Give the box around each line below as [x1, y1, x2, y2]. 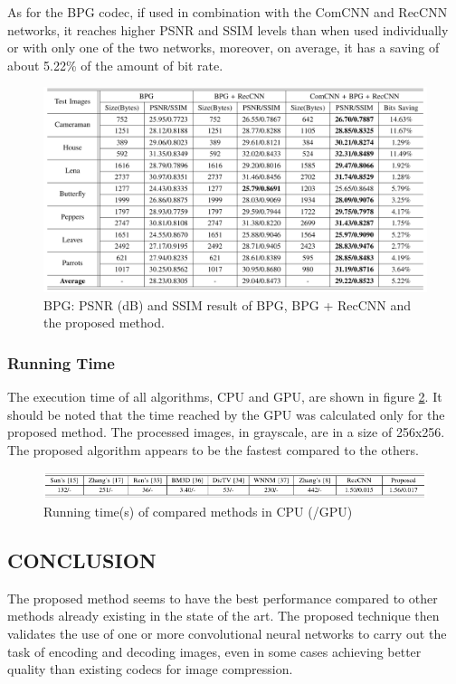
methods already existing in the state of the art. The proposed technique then [7, 606, 440, 625]
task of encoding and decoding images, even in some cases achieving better [7, 641, 422, 660]
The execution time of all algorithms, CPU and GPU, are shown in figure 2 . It [7, 387, 442, 406]
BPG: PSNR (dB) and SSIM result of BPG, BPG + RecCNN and [43, 295, 412, 314]
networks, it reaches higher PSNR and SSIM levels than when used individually [7, 20, 449, 39]
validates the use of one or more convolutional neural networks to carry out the [7, 623, 447, 642]
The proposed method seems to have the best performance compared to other [7, 588, 438, 607]
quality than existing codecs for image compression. [7, 660, 293, 679]
